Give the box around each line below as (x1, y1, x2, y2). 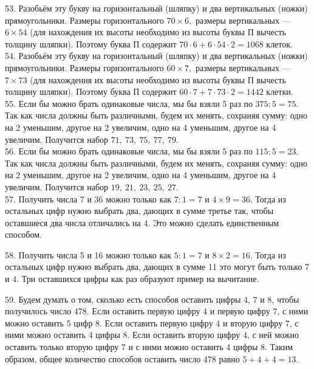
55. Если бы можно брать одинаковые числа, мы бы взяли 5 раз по (5, 97, 253, 109)
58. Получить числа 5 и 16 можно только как (5, 248, 172, 261)
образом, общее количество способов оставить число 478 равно (5, 352, 240, 365)
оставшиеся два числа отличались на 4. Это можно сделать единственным (5, 216, 279, 229)
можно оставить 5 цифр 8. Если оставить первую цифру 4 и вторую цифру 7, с (5, 316, 299, 329)
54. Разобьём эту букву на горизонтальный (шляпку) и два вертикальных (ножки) (5, 49, 308, 62)
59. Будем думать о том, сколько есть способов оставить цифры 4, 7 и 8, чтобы (5, 292, 299, 305)
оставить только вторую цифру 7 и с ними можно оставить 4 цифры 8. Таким (5, 340, 293, 353)
